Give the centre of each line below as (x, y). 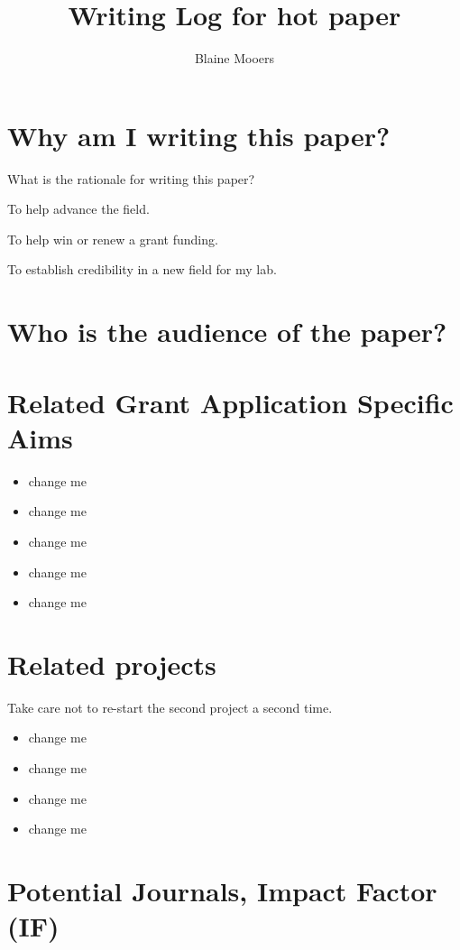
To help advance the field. (78, 209)
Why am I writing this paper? (199, 135)
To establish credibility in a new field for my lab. (142, 269)
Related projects (112, 664)
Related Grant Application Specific (230, 402)
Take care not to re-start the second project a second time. (170, 707)
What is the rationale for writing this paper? (131, 178)
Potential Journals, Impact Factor (222, 890)
